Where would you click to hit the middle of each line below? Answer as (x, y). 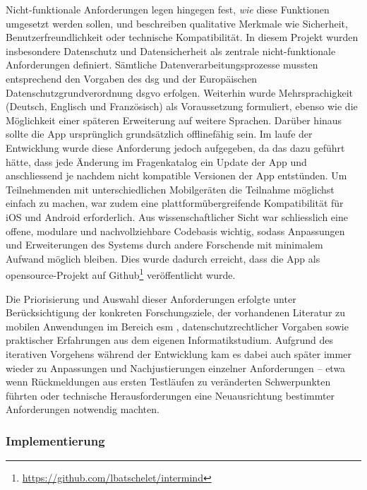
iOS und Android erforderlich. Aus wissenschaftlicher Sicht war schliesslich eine (177, 216)
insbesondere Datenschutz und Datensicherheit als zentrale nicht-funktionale (171, 50)
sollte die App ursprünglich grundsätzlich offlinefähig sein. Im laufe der (159, 134)
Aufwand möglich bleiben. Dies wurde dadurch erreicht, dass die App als (163, 258)
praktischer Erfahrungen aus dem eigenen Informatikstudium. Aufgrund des (169, 340)
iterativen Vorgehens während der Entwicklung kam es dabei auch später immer (179, 353)
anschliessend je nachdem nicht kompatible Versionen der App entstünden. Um (176, 175)
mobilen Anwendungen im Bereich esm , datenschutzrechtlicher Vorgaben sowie (177, 326)
